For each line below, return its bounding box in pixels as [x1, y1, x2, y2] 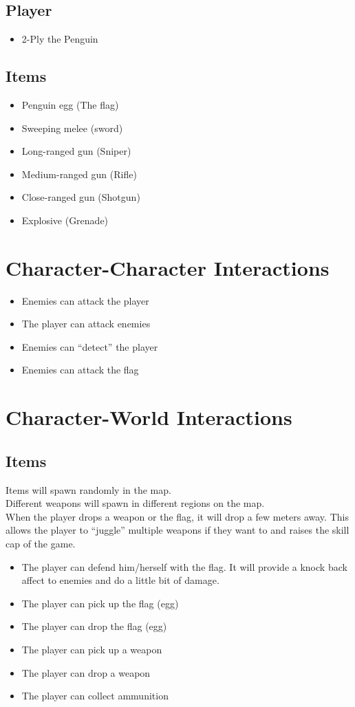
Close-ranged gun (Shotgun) [21, 190, 140, 204]
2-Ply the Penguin [21, 32, 98, 46]
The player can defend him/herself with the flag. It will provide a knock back [21, 559, 347, 574]
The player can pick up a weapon [21, 642, 162, 656]
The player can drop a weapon [21, 665, 151, 679]
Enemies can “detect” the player [21, 339, 158, 353]
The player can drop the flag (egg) [21, 619, 167, 633]
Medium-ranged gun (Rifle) [21, 166, 137, 181]
